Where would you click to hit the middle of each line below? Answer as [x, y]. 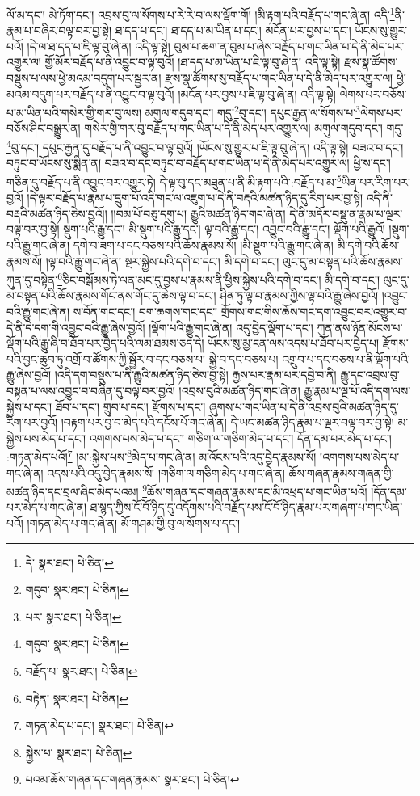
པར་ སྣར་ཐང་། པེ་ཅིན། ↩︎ [73, 616]
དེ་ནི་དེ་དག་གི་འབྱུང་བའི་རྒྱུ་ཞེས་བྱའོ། [76, 327]
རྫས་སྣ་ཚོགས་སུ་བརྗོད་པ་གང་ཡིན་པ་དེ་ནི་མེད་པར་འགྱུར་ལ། [279, 78]
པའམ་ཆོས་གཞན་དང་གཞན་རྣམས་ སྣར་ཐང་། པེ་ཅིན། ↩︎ [132, 779]
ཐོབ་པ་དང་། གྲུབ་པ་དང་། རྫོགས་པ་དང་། [130, 406]
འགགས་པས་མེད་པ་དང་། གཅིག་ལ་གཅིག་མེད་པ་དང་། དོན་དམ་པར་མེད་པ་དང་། [240, 438]
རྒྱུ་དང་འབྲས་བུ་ [370, 375]
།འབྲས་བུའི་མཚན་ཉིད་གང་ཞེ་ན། [239, 390]
